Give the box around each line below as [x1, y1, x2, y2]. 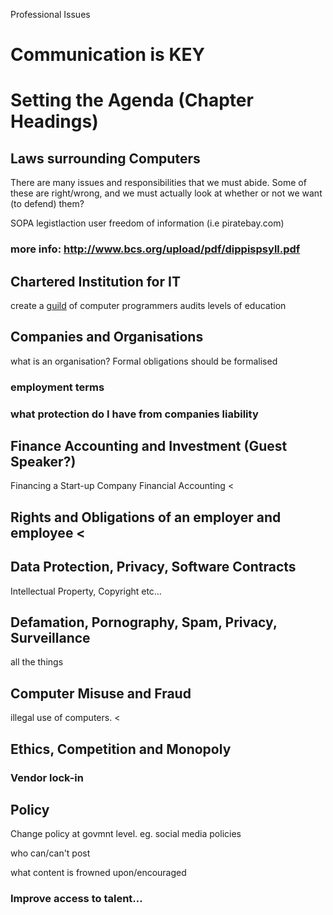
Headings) [10, 110, 99, 133]
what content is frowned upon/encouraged [10, 867, 187, 879]
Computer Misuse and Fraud [10, 685, 192, 702]
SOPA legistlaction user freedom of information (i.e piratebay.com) [10, 217, 285, 229]
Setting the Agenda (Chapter [10, 89, 254, 112]
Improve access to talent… [10, 892, 143, 906]
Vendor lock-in [10, 770, 84, 784]
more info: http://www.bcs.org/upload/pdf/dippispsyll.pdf [10, 242, 301, 256]
